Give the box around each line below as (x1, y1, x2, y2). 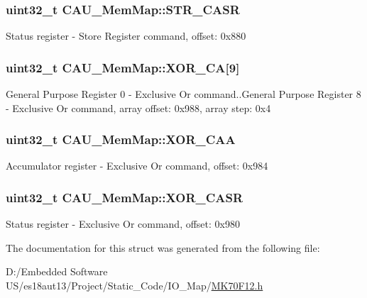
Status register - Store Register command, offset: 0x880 (6, 28, 246, 43)
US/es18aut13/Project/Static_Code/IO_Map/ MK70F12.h (6, 278, 263, 293)
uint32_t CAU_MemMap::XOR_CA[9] (6, 58, 240, 76)
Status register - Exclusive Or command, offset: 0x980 (6, 216, 240, 231)
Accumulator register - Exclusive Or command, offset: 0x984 (6, 158, 268, 173)
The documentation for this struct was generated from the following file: (6, 240, 320, 255)
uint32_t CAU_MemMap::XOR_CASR (6, 188, 243, 206)
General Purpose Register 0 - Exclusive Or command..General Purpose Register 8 (6, 87, 361, 101)
